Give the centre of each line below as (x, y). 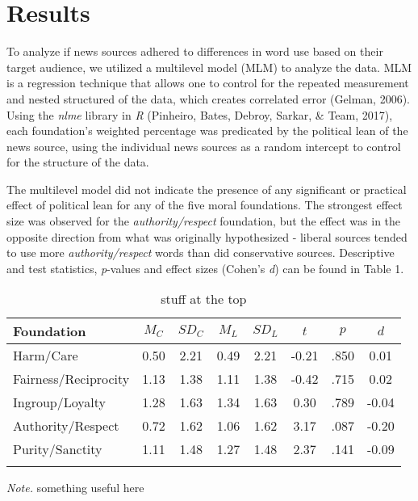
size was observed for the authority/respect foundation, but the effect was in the (204, 221)
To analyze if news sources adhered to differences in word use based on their (195, 51)
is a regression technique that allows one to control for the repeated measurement (208, 83)
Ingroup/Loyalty (59, 402)
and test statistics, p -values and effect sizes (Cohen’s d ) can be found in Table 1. (205, 268)
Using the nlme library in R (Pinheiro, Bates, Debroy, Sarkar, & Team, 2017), (200, 114)
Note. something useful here (75, 488)
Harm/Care (46, 356)
